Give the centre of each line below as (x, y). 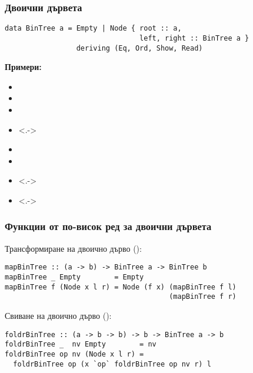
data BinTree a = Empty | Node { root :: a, (93, 29)
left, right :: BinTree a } (194, 38)
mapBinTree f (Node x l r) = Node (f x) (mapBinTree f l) (121, 287)
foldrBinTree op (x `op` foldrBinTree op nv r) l (112, 364)
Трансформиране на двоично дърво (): (73, 248)
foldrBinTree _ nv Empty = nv (81, 344)
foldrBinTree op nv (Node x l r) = (74, 354)
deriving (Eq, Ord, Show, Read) (139, 48)
